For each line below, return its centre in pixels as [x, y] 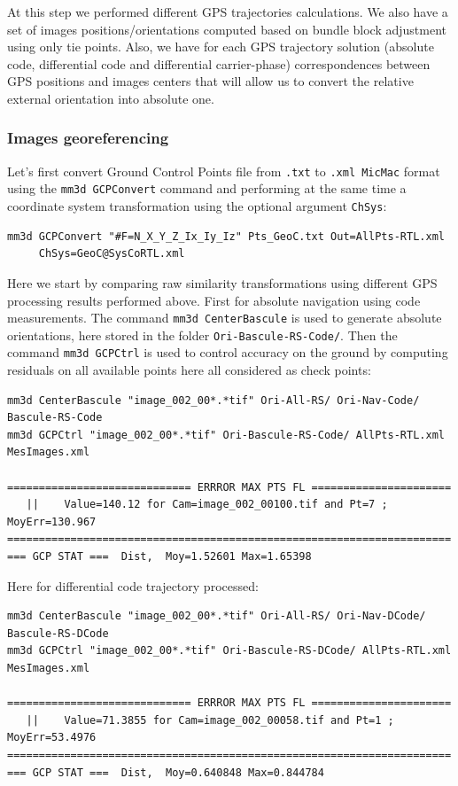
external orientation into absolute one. [111, 98]
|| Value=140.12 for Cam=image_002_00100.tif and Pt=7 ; [207, 505]
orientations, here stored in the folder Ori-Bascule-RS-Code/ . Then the [202, 335]
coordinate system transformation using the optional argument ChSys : [197, 206]
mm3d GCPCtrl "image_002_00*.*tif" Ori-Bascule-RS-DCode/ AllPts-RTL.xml [229, 651]
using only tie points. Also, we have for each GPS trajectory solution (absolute [221, 47]
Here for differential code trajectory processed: [133, 585]
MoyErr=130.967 [52, 521]
